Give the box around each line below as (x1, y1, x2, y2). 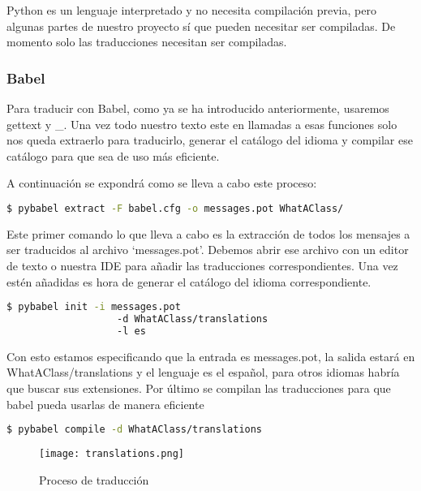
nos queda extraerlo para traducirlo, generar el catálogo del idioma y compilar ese (6, 131, 413, 149)
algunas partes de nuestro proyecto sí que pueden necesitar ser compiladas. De (6, 17, 396, 34)
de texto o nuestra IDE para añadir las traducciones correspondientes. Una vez (6, 257, 398, 274)
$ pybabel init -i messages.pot (6, 301, 181, 313)
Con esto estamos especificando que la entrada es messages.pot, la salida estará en (6, 347, 415, 364)
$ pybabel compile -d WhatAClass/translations (6, 424, 263, 436)
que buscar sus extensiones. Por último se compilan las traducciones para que (6, 380, 391, 397)
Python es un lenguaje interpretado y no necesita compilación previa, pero (6, 2, 376, 18)
